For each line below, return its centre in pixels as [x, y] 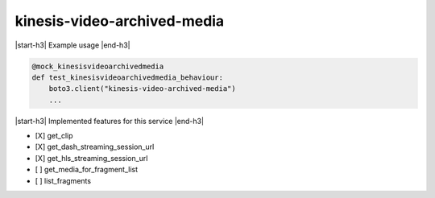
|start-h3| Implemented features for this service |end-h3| [110, 121]
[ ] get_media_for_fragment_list [87, 170]
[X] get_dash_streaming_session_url [95, 147]
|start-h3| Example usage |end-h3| [72, 45]
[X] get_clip [54, 136]
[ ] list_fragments [63, 180]
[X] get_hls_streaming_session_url [91, 158]
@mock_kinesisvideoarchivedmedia [98, 66]
